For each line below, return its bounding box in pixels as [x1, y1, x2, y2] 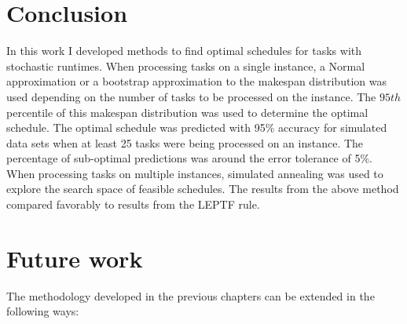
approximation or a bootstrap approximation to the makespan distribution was [6, 73, 387, 89]
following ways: [6, 303, 79, 319]
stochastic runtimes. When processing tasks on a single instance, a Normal [6, 57, 365, 74]
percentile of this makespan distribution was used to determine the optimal [6, 104, 368, 120]
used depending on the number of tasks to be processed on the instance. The [6, 88, 376, 104]
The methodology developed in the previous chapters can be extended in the [6, 287, 375, 304]
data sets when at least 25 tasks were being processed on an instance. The [6, 134, 364, 151]
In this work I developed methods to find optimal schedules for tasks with [6, 42, 362, 59]
